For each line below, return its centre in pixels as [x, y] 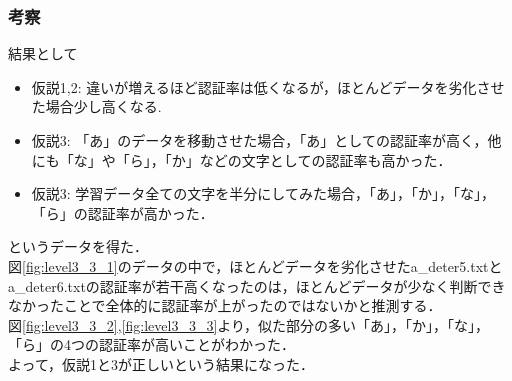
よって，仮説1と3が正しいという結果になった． [161, 363]
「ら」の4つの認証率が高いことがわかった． [151, 344]
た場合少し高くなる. [96, 106]
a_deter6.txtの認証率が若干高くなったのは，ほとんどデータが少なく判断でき [257, 285]
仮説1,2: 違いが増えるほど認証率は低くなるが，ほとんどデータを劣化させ [268, 86]
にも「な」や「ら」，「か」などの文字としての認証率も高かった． [241, 159]
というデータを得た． [78, 246]
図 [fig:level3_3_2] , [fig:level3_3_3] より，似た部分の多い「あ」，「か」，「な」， [249, 324]
